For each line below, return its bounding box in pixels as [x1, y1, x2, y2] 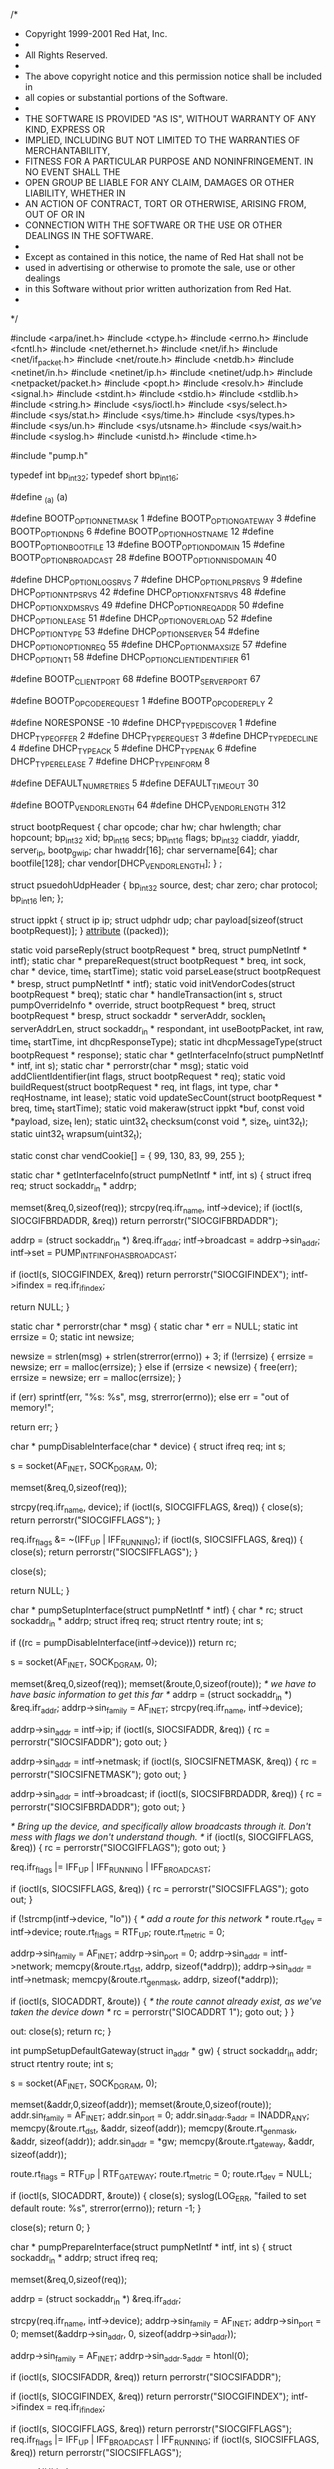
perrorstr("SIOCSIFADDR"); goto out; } [10, 1736, 168, 1748]
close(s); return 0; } [10, 2222, 91, 2234]
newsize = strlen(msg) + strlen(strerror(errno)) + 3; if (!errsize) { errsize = [10, 1350, 315, 1363]
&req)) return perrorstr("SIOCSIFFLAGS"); [10, 2446, 182, 2458]
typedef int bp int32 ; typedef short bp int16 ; [10, 469, 179, 483]
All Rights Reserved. [24, 49, 108, 61]
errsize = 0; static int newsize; [10, 1331, 135, 1343]
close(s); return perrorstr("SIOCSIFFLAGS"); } [10, 1546, 198, 1558]
